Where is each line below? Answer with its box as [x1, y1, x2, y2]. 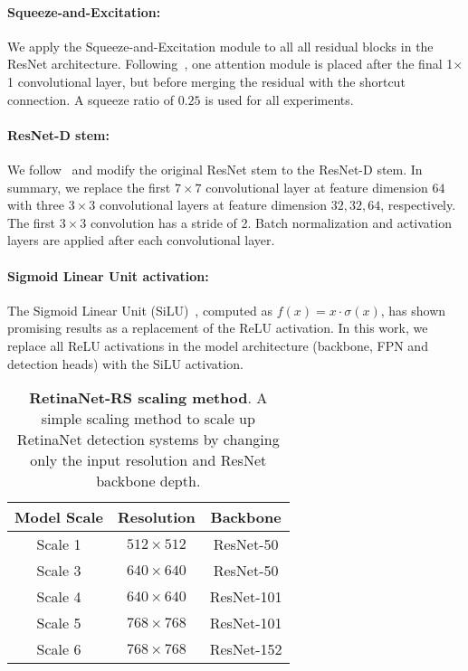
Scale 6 [36, 638, 81, 660]
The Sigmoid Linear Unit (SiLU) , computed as [7, 300, 272, 319]
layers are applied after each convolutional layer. [7, 231, 275, 250]
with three [7, 195, 65, 214]
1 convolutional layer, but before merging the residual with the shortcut [7, 71, 406, 90]
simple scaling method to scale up [41, 408, 255, 430]
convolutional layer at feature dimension [205, 177, 428, 196]
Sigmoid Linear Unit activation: [7, 266, 209, 285]
